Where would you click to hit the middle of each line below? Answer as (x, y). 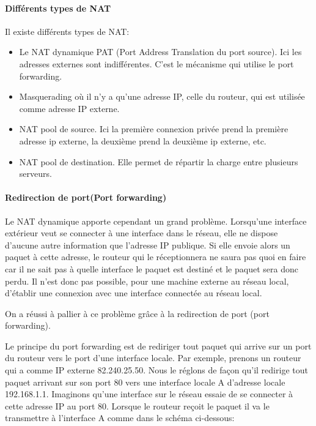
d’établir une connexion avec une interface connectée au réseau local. (134, 293)
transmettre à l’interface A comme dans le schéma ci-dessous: (120, 418)
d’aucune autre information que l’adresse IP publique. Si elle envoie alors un (148, 245)
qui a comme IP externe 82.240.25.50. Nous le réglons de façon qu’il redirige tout (156, 370)
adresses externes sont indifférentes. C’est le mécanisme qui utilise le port (156, 63)
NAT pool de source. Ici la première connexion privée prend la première (154, 129)
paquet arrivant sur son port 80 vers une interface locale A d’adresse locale (145, 382)
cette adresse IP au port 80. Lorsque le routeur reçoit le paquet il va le (137, 405)
